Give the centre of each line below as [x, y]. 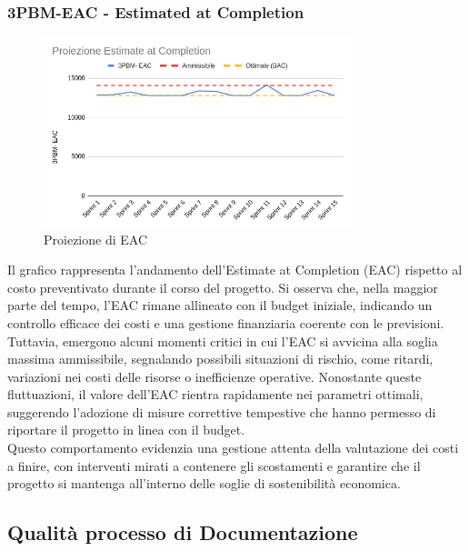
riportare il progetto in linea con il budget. [126, 430]
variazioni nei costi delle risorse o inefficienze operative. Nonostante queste [215, 376]
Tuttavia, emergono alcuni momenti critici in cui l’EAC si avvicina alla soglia [223, 341]
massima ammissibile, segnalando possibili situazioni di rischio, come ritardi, [220, 359]
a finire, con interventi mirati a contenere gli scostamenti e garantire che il [214, 465]
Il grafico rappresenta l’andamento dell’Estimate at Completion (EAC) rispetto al [235, 270]
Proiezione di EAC [95, 239]
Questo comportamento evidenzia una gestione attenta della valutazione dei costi [233, 448]
